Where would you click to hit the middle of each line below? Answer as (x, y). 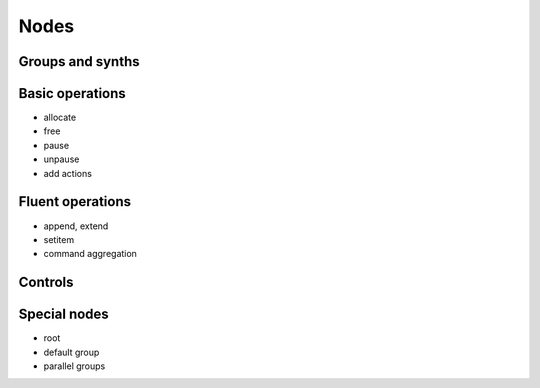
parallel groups (74, 366)
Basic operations (72, 93)
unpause (61, 159)
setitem (59, 239)
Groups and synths (79, 61)
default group (71, 352)
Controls (46, 282)
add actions (67, 173)
